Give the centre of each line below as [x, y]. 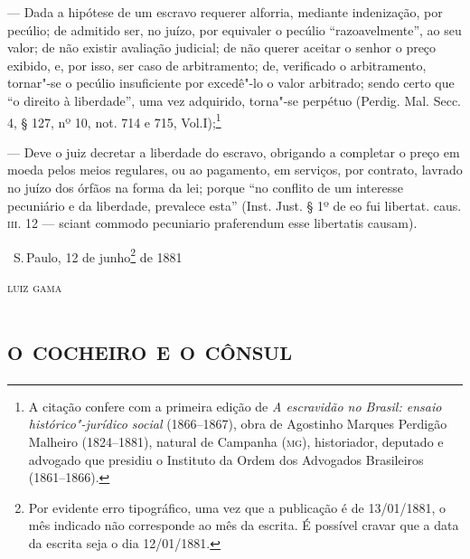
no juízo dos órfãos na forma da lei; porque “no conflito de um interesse [205, 187]
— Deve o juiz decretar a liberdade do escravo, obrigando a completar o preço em [234, 152]
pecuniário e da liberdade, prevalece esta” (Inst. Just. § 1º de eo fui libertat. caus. [235, 205]
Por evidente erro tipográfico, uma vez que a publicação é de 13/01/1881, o [237, 507]
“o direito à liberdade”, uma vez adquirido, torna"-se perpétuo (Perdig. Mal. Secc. [234, 100]
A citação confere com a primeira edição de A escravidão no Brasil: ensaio [235, 406]
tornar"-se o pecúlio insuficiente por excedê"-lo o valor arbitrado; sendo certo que [231, 83]
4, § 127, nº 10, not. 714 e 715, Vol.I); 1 [114, 120]
